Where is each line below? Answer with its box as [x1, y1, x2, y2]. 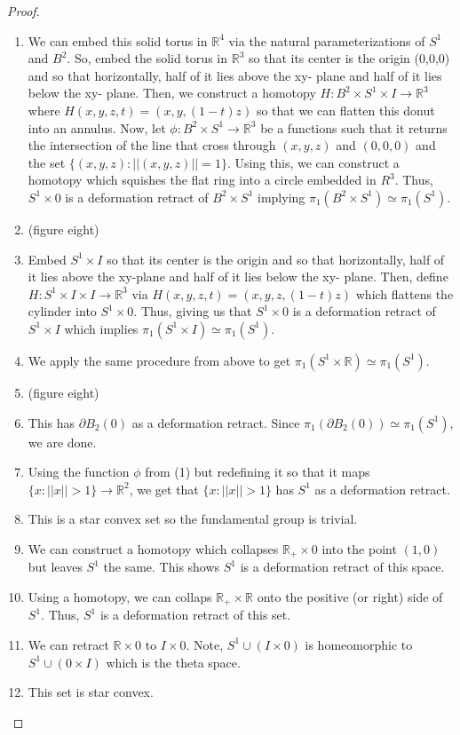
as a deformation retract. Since [131, 413, 300, 431]
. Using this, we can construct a [226, 153, 400, 171]
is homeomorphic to [305, 635, 413, 653]
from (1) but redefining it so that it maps [145, 462, 370, 481]
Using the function [28, 462, 130, 481]
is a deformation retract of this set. [99, 605, 291, 624]
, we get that [129, 479, 199, 498]
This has [28, 413, 75, 431]
